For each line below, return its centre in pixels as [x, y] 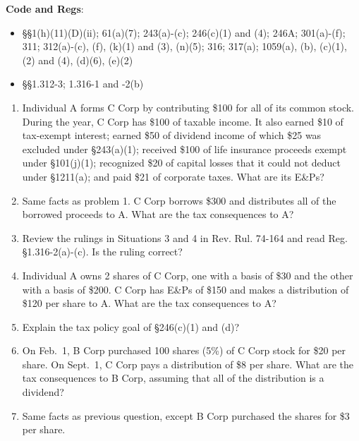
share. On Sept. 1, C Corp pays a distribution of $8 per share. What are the [188, 364]
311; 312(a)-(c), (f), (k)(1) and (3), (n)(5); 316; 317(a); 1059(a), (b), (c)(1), [184, 46]
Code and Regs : [45, 8]
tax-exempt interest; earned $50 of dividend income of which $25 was [172, 135]
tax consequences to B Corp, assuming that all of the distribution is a [173, 378]
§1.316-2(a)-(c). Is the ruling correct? [102, 252]
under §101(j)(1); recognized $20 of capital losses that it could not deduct [182, 163]
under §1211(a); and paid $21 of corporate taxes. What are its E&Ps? [173, 176]
